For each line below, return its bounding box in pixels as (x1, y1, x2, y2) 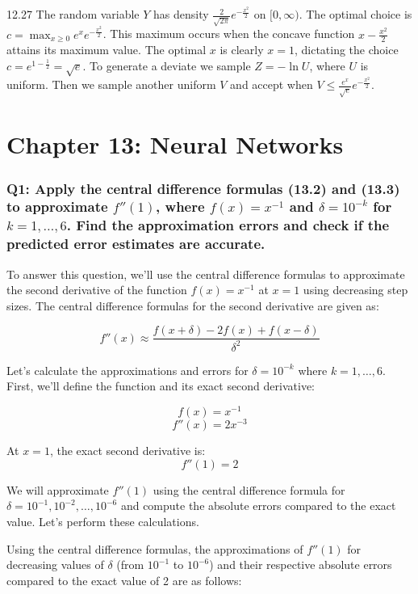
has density (153, 6, 209, 23)
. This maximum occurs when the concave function (102, 25, 355, 42)
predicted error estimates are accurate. (6, 234, 265, 254)
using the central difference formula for (153, 481, 345, 498)
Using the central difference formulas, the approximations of (6, 540, 303, 557)
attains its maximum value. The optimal (6, 41, 207, 58)
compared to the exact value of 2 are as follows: (6, 571, 242, 588)
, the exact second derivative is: (49, 442, 206, 459)
